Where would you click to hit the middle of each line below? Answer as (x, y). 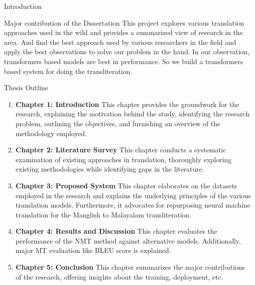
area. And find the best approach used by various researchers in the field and (120, 42)
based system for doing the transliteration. (68, 71)
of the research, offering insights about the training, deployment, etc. (119, 276)
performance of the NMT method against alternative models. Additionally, (128, 240)
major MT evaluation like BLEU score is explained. (93, 250)
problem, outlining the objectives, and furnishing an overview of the (118, 123)
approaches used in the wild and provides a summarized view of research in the (124, 32)
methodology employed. (51, 133)
